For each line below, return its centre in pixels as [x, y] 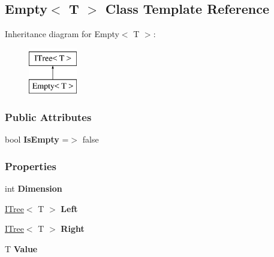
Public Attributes [48, 117]
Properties [31, 166]
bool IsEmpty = [37, 139]
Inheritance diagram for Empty [62, 34]
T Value [21, 248]
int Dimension [34, 188]
